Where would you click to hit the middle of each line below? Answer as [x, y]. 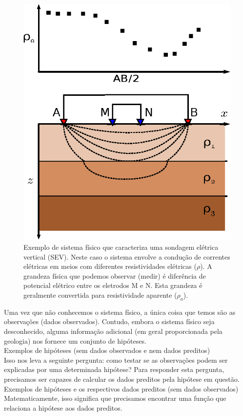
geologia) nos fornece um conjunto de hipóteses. [75, 340]
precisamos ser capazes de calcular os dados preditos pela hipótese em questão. [122, 379]
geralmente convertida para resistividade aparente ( [100, 295]
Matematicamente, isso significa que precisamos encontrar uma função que [115, 398]
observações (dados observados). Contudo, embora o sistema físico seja [109, 321]
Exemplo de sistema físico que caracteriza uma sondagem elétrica [121, 247]
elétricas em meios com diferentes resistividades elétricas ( [110, 266]
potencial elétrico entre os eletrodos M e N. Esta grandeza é [113, 285]
